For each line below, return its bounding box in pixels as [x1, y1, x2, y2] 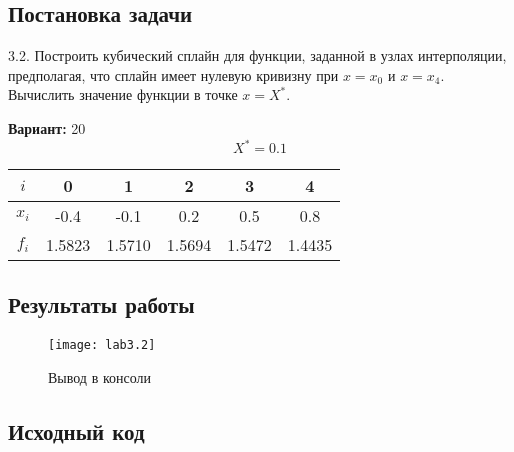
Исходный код [8, 415, 145, 446]
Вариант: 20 [8, 117, 86, 138]
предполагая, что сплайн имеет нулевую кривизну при [8, 64, 339, 85]
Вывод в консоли [48, 366, 152, 387]
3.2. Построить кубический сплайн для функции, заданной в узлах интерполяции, [8, 45, 507, 66]
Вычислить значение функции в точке [8, 84, 238, 105]
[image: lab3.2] [48, 338, 156, 353]
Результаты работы [8, 289, 195, 320]
